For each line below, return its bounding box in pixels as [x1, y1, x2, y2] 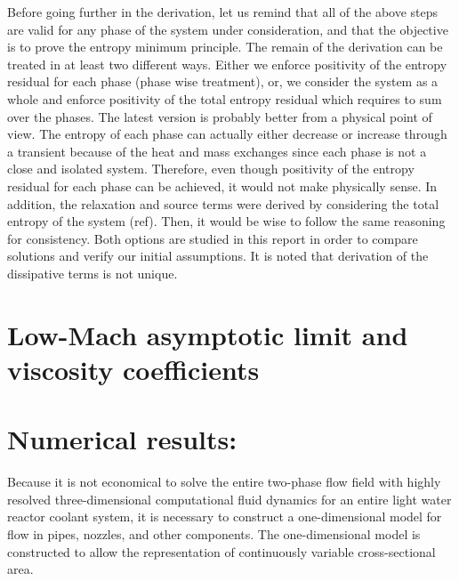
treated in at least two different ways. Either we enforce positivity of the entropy [7, 54, 447, 73]
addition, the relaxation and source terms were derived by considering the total [7, 194, 439, 213]
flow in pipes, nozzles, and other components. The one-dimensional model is [7, 524, 421, 543]
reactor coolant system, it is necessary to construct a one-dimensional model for [7, 507, 442, 526]
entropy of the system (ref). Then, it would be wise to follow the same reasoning [7, 212, 446, 230]
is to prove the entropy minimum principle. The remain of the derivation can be [7, 37, 443, 56]
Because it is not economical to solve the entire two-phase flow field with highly [7, 472, 441, 491]
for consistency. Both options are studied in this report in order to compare [7, 229, 418, 247]
